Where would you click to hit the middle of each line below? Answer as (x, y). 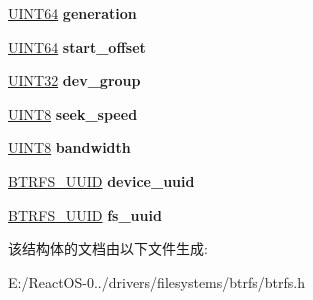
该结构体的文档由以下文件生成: (108, 248)
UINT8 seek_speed (73, 113)
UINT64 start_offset (77, 46)
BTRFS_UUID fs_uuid (85, 214)
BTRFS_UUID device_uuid (101, 180)
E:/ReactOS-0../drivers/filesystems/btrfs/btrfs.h (156, 281)
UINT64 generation (72, 13)
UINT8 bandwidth (69, 147)
